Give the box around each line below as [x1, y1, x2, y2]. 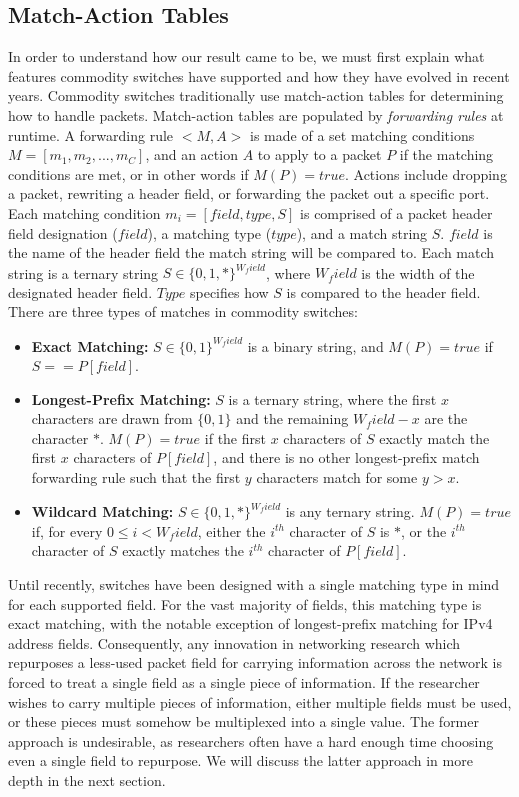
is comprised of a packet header [300, 202, 493, 223]
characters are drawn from [31, 408, 193, 429]
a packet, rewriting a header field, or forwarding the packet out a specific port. [8, 183, 490, 204]
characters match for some [256, 467, 418, 488]
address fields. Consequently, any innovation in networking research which [8, 632, 461, 653]
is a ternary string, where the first [228, 388, 437, 409]
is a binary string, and [247, 335, 384, 356]
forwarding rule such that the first [31, 467, 241, 488]
